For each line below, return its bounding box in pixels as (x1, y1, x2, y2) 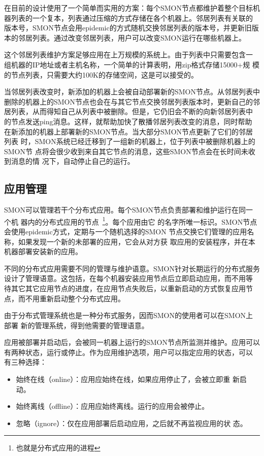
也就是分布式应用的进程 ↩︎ (16, 442, 101, 453)
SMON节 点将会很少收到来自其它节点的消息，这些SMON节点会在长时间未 (4, 146, 248, 156)
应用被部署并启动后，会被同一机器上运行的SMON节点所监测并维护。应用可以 (4, 337, 260, 347)
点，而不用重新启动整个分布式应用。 (4, 293, 125, 303)
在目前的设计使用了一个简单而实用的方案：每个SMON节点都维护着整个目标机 (4, 3, 260, 13)
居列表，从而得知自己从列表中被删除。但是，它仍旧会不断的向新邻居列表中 (4, 106, 253, 117)
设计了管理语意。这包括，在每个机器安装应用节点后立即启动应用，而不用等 (4, 273, 253, 284)
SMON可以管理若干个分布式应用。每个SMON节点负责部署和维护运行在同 (4, 204, 246, 215)
